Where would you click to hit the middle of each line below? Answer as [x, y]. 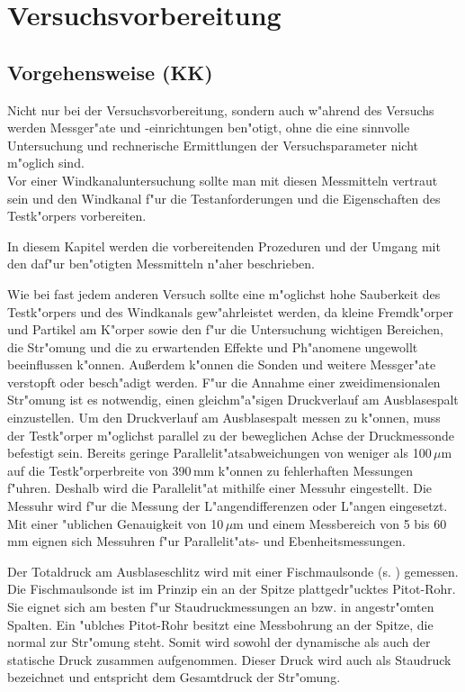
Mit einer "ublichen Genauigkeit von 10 [116, 523]
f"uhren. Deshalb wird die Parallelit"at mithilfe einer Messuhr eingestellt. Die [220, 488]
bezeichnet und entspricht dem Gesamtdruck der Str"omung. [174, 677]
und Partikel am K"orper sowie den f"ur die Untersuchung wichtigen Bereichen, [225, 329]
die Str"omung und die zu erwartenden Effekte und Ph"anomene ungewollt [213, 346]
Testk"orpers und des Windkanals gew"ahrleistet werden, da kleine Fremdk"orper [231, 311]
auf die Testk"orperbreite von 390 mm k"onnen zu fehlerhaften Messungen [210, 470]
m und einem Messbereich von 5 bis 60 [340, 523]
